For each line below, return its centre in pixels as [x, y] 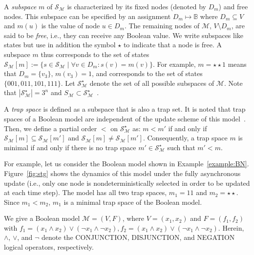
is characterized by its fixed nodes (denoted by [137, 6]
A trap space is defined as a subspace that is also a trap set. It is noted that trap [125, 109]
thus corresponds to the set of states [95, 54]
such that [181, 147]
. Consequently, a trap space [185, 138]
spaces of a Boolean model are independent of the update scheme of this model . [125, 118]
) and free [233, 6]
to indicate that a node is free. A [173, 45]
